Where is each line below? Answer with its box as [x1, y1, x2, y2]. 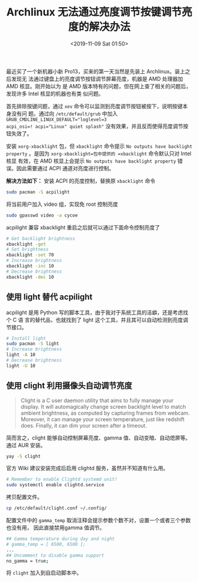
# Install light [6, 335, 46, 341]
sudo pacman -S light [6, 341, 60, 347]
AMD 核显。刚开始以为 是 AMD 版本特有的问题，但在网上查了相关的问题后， [6, 82, 191, 89]
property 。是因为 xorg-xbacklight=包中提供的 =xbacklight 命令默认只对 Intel [6, 150, 191, 157]
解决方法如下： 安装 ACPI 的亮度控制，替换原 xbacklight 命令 [6, 177, 155, 184]
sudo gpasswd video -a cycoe [6, 212, 78, 218]
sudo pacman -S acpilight [6, 189, 70, 195]
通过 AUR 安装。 [6, 441, 46, 448]
